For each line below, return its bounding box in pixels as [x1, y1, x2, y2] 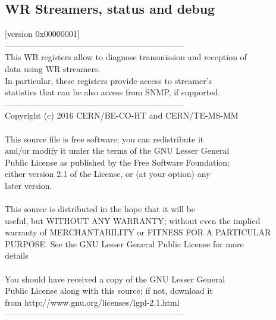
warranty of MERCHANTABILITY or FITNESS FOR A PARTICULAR [5, 226, 271, 238]
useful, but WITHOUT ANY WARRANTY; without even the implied [5, 214, 261, 226]
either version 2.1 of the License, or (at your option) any [5, 167, 211, 180]
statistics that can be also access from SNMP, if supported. [5, 86, 221, 98]
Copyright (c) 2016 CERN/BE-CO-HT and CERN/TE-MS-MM [5, 109, 239, 122]
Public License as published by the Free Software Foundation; [5, 156, 230, 168]
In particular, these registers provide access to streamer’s [5, 74, 212, 86]
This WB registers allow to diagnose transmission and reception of [5, 51, 247, 63]
